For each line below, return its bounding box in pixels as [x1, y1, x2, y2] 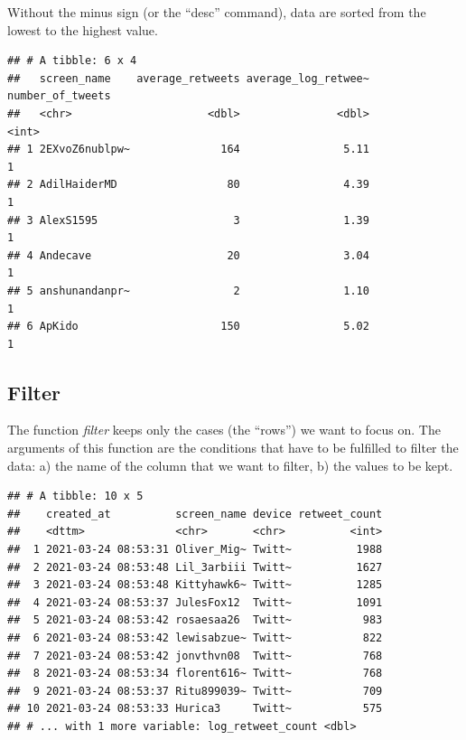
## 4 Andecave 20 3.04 [7, 248, 369, 262]
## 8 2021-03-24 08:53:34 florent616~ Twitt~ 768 [7, 667, 383, 680]
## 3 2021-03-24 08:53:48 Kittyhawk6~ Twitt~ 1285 [7, 578, 383, 592]
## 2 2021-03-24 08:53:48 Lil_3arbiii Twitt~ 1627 [7, 560, 383, 574]
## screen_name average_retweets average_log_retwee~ [7, 71, 369, 85]
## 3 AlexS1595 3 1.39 [7, 213, 369, 227]
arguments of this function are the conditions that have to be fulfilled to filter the [7, 438, 459, 457]
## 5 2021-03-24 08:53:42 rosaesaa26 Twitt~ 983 [7, 614, 383, 627]
